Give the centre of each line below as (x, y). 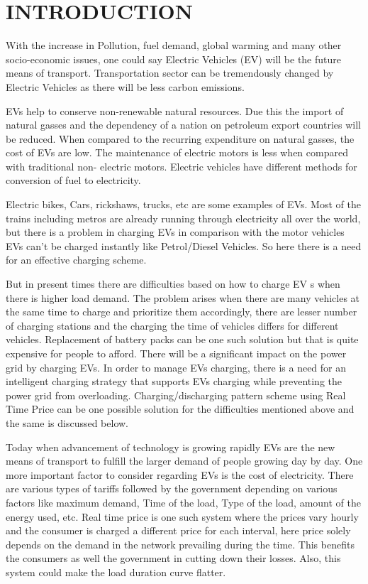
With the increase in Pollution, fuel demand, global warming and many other (174, 45)
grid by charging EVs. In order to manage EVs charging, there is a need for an (176, 367)
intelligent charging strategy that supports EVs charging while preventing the (174, 381)
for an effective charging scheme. (76, 260)
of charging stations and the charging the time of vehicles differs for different (172, 325)
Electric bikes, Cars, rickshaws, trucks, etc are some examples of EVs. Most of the (183, 204)
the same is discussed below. (67, 422)
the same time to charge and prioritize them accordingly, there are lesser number (182, 312)
